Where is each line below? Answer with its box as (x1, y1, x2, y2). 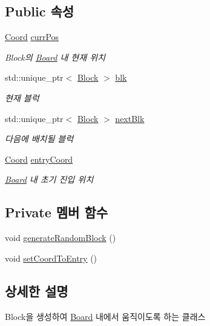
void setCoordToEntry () (5, 251, 97, 264)
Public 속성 (5, 2, 74, 21)
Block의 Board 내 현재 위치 (5, 50, 105, 63)
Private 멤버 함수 (5, 203, 108, 222)
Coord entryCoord (5, 152, 73, 165)
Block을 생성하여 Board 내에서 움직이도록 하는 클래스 (5, 310, 206, 322)
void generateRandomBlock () (5, 231, 116, 244)
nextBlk (115, 112, 145, 124)
